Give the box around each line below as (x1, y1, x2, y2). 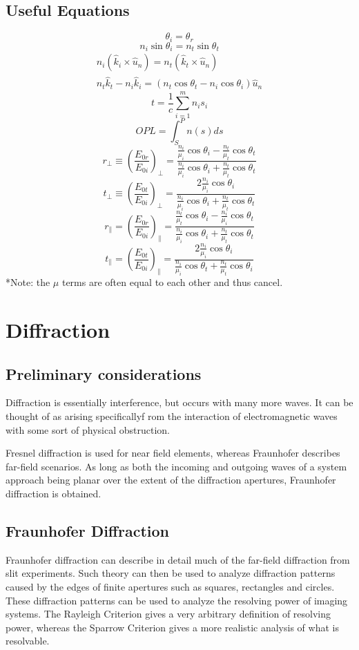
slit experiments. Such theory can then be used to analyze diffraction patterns (6, 566, 336, 580)
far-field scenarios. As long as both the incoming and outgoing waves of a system (6, 459, 347, 473)
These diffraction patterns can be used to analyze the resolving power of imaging (6, 593, 348, 607)
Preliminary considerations (6, 363, 202, 384)
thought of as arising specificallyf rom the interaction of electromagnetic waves (6, 408, 338, 423)
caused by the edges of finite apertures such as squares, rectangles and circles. (6, 579, 335, 593)
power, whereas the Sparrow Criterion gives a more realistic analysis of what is (6, 620, 339, 634)
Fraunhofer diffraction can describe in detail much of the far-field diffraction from (6, 552, 350, 566)
